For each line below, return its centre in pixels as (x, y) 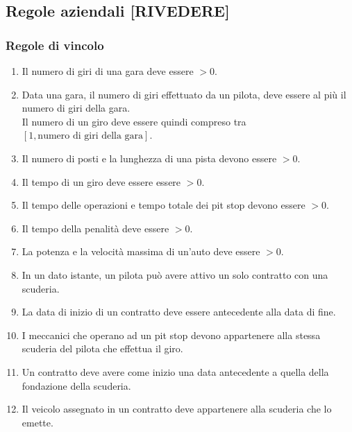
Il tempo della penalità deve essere (95, 228)
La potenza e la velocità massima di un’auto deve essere (141, 251)
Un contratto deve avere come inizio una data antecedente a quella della (175, 371)
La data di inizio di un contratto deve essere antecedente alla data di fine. (179, 312)
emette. (37, 422)
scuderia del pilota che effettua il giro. (102, 348)
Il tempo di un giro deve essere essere (101, 181)
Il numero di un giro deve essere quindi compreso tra (134, 121)
